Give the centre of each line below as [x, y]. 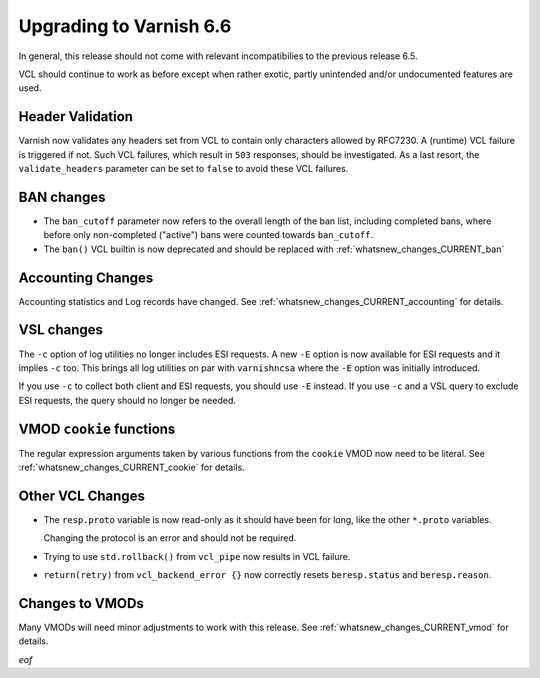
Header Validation [76, 116]
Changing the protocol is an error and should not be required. [170, 538]
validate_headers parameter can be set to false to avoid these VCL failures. [183, 169]
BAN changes [62, 196]
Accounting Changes [86, 277]
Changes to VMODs [81, 603]
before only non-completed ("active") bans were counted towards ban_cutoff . [208, 235]
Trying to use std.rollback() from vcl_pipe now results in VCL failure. [197, 556]
